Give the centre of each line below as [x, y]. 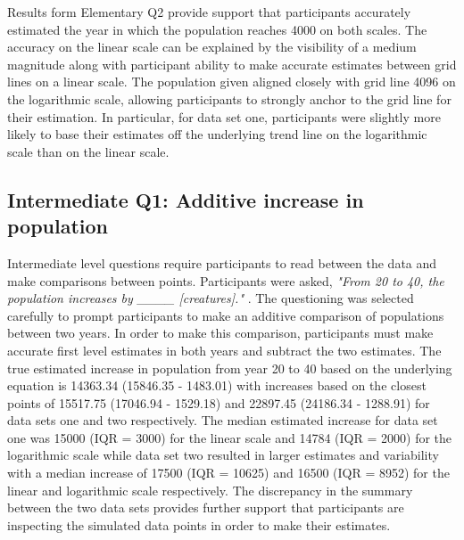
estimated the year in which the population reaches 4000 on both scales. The [217, 29]
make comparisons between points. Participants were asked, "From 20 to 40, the [226, 280]
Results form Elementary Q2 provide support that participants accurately [209, 12]
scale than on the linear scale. [88, 151]
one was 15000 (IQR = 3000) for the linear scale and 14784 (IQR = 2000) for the [230, 437]
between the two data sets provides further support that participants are [206, 507]
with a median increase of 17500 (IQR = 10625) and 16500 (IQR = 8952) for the [228, 473]
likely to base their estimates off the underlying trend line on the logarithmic [217, 134]
